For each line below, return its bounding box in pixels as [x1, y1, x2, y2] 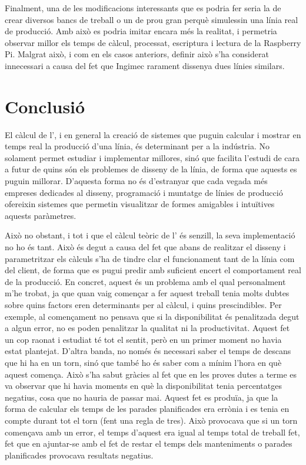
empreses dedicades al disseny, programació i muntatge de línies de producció [5, 186, 283, 198]
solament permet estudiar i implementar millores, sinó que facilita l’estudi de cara [5, 151, 300, 163]
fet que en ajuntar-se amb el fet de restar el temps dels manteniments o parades [5, 437, 292, 450]
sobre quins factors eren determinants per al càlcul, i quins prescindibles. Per [5, 299, 282, 310]
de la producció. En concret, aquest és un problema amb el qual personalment [5, 275, 286, 287]
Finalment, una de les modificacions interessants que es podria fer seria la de [5, 2, 281, 14]
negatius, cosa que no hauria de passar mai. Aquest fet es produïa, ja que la [5, 391, 278, 403]
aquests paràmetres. [5, 209, 76, 221]
